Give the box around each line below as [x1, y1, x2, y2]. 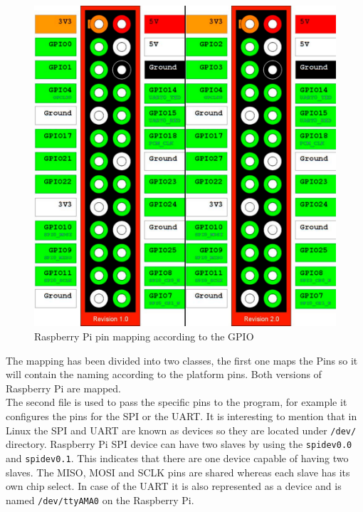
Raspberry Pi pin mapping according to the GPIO [34, 328, 254, 343]
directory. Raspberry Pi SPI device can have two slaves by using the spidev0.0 [6, 437, 352, 451]
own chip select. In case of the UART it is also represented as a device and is [6, 479, 342, 493]
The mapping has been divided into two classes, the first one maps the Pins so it [6, 352, 358, 367]
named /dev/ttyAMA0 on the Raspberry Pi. [6, 492, 194, 507]
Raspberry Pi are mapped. [6, 380, 121, 395]
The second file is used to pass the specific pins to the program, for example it [6, 395, 347, 409]
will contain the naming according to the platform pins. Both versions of [6, 367, 322, 382]
